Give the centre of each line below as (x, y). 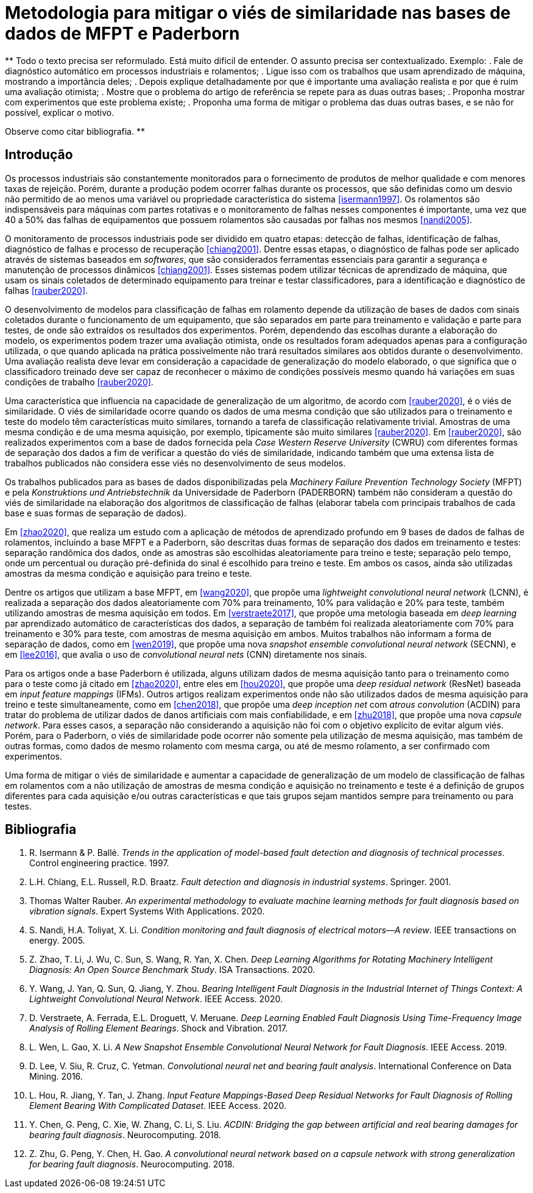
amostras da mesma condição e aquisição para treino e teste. (129, 573)
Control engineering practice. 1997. (99, 863)
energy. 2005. (57, 941)
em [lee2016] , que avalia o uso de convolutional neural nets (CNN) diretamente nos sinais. (186, 654)
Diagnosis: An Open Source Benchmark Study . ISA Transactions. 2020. (172, 970)
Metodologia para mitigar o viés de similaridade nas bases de (258, 13)
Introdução (39, 155)
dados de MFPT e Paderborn (122, 34)
